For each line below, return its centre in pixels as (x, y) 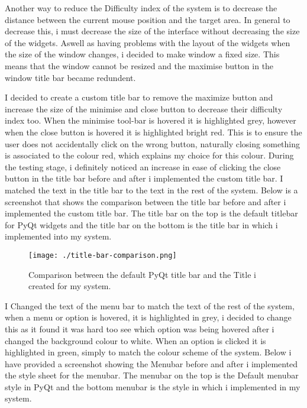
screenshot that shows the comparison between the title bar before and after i (146, 201)
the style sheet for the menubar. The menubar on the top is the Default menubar (152, 375)
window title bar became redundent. (70, 77)
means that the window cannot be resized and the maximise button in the (139, 65)
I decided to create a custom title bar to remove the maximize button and (139, 97)
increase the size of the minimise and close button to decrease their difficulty (144, 109)
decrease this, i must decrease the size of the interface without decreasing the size (152, 31)
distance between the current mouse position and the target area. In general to (148, 19)
